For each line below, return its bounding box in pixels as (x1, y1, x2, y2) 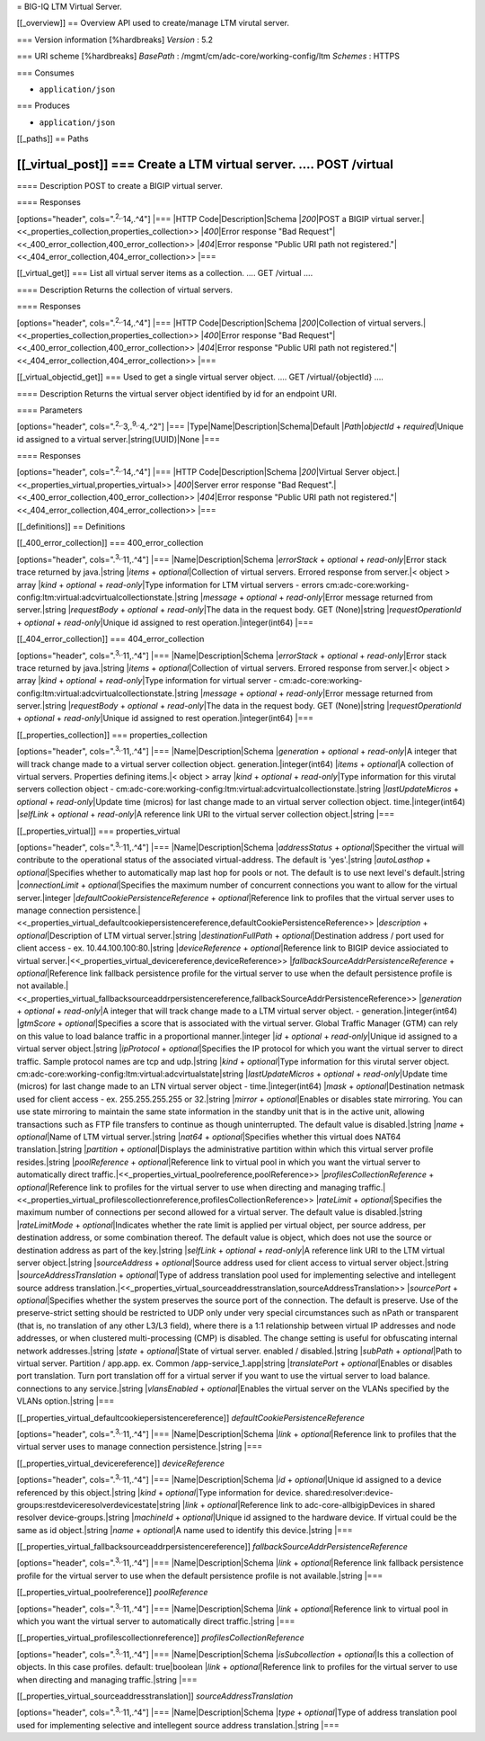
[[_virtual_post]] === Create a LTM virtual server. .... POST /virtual (16, 156, 394, 172)
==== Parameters (16, 405, 83, 415)
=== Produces (16, 100, 71, 112)
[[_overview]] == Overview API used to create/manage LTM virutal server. (16, 18, 289, 29)
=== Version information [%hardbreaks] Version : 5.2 (16, 34, 214, 45)
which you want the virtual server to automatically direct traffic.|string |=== (16, 1616, 295, 1627)
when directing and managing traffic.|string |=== (16, 1674, 198, 1685)
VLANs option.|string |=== (16, 1396, 115, 1406)
